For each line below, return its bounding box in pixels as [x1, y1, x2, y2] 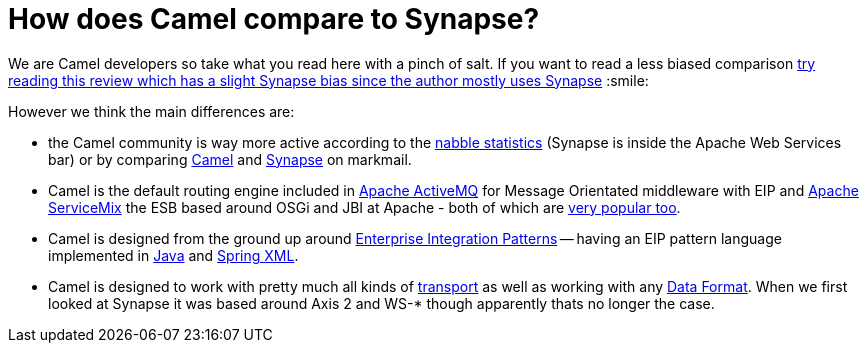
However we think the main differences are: [8, 102, 295, 120]
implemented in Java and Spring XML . [48, 246, 299, 264]
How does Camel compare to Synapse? [8, 2, 540, 36]
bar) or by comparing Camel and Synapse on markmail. [48, 150, 412, 168]
